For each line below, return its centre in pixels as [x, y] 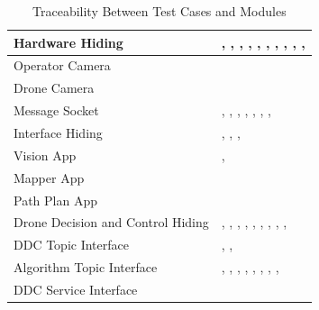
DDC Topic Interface [71, 245]
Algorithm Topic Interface [86, 267]
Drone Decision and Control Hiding [111, 222]
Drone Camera [54, 88]
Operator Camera [62, 65]
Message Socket [56, 110]
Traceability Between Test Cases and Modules [159, 11]
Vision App [45, 155]
